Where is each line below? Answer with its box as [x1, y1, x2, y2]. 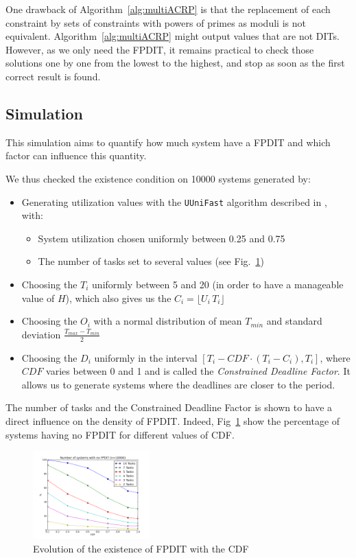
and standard [266, 314, 322, 328]
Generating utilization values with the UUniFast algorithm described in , [21, 194, 327, 209]
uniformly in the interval [94, 350, 198, 364]
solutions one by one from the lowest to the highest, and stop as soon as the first [5, 56, 345, 70]
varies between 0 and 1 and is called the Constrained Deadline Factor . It [46, 364, 351, 378]
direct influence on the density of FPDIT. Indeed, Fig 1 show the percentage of [5, 413, 340, 428]
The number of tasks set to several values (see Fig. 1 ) [38, 254, 264, 268]
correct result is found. [5, 69, 101, 83]
